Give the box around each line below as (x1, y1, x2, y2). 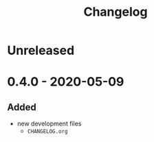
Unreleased (7, 43, 75, 58)
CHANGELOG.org (27, 128, 68, 135)
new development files (16, 119, 82, 128)
